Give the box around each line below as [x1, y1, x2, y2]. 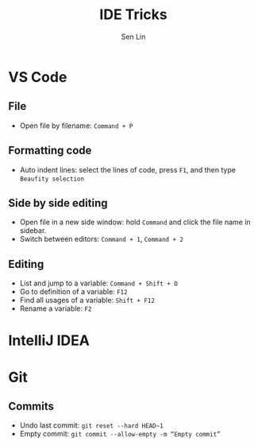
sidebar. [19, 226, 47, 235]
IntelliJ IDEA [8, 332, 90, 350]
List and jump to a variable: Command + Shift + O [19, 278, 179, 288]
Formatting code [8, 144, 92, 157]
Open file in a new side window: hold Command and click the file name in [19, 217, 252, 227]
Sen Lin [121, 32, 146, 41]
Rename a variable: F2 [19, 304, 92, 313]
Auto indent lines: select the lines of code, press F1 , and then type [19, 165, 237, 174]
